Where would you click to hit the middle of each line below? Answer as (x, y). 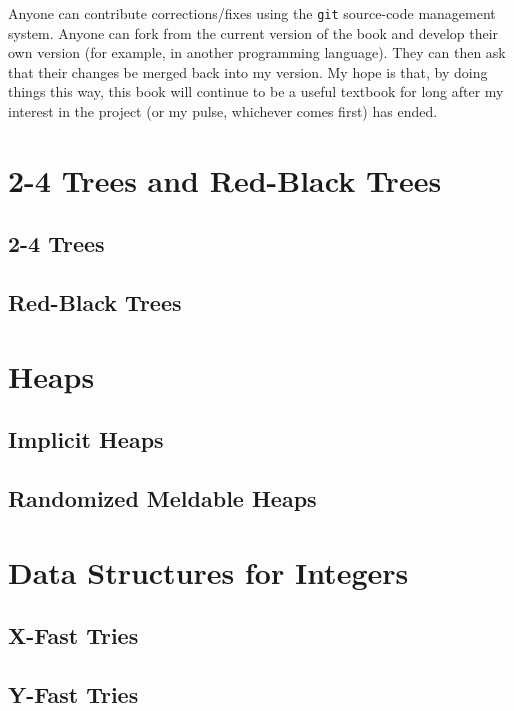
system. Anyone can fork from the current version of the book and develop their (253, 32)
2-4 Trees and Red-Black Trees (225, 179)
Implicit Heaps (86, 439)
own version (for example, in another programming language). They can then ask (257, 52)
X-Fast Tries (73, 635)
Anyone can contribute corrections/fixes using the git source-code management (252, 13)
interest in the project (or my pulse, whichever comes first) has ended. (223, 111)
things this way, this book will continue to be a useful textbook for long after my (256, 91)
